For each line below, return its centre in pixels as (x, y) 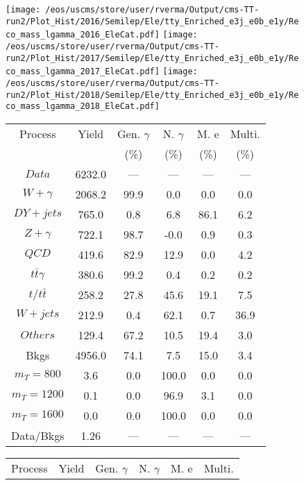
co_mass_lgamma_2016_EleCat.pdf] (83, 35)
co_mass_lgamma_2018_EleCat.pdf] (83, 107)
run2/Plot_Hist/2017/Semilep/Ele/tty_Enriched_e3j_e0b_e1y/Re (152, 58)
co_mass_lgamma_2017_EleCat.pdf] (83, 72)
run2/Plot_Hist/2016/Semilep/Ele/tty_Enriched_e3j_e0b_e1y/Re (152, 21)
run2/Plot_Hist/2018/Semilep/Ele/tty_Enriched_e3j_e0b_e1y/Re (152, 95)
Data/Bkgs (38, 435)
